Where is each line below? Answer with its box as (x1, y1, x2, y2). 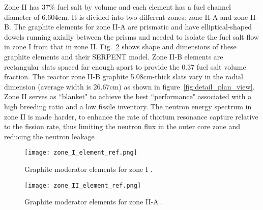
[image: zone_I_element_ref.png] (24, 149, 137, 157)
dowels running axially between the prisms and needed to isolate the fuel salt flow (4, 31, 259, 42)
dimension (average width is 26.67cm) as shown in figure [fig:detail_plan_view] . (4, 81, 255, 92)
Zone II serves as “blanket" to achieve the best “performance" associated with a (4, 91, 252, 102)
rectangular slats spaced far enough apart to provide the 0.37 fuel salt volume (4, 61, 246, 72)
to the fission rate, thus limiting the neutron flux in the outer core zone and (4, 121, 240, 132)
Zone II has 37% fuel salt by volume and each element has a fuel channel (4, 2, 231, 12)
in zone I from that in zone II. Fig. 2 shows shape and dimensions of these (4, 41, 237, 52)
